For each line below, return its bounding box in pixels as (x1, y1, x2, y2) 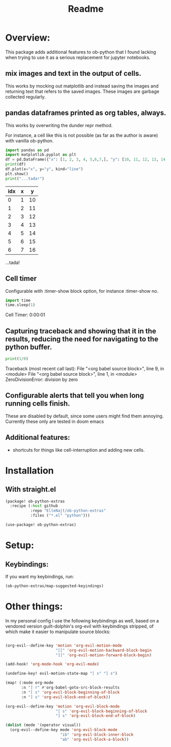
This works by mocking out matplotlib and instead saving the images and (5, 83, 159, 89)
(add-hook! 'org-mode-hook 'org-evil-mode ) (5, 662, 100, 667)
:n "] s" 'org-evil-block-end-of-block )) (21, 694, 111, 700)
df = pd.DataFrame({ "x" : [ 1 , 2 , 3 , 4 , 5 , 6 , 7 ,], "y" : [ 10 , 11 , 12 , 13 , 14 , (5, 157, 168, 162)
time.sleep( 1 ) (5, 302, 36, 308)
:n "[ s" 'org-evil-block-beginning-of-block (21, 690, 120, 695)
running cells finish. (5, 399, 70, 408)
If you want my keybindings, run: (5, 573, 74, 579)
